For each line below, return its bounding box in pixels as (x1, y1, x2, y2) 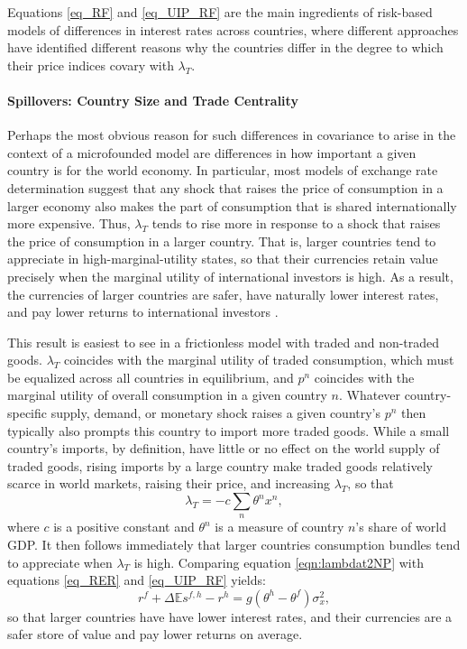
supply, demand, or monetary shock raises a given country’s (50, 403, 381, 422)
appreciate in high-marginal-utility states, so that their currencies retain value (7, 249, 438, 268)
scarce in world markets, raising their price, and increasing (7, 474, 330, 493)
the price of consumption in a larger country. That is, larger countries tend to (7, 231, 436, 250)
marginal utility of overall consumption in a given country (7, 385, 327, 404)
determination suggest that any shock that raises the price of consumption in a (7, 178, 444, 197)
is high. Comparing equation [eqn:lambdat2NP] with (133, 552, 424, 571)
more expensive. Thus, (7, 214, 131, 233)
